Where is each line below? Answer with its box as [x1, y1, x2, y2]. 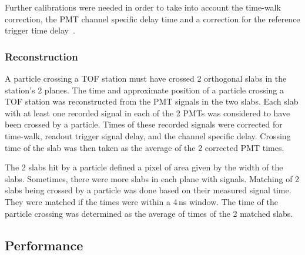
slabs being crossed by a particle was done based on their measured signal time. [5, 184, 291, 196]
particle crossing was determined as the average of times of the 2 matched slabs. [5, 207, 293, 219]
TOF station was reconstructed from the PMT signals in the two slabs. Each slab [5, 95, 299, 108]
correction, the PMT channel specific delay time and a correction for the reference [5, 12, 300, 25]
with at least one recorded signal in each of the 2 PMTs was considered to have [5, 106, 290, 119]
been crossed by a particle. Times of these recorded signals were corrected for [5, 118, 283, 130]
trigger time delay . [5, 24, 75, 36]
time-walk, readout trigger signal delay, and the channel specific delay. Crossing [5, 129, 291, 142]
